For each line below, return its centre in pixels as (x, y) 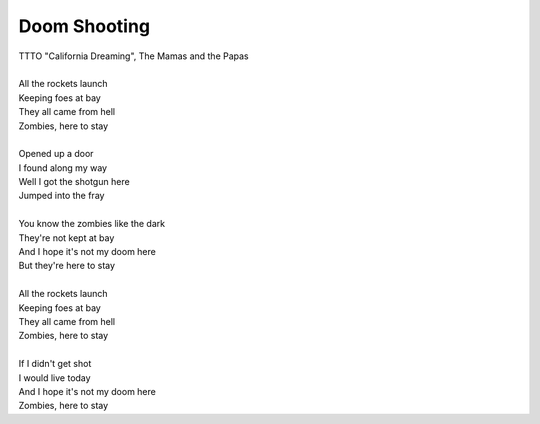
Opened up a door (56, 154)
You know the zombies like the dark (91, 224)
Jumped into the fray (61, 196)
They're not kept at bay (66, 237)
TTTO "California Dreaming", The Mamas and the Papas (133, 56)
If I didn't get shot (55, 364)
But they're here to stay (66, 266)
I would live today (54, 377)
